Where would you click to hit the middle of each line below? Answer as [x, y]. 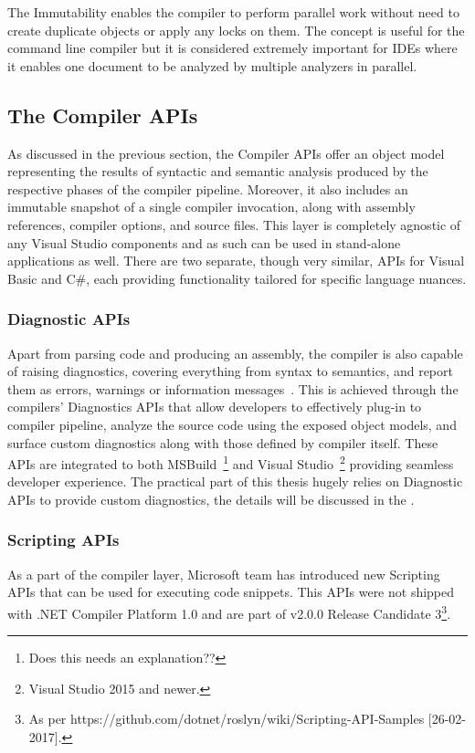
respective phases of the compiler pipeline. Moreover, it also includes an [208, 188]
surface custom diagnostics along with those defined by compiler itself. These [223, 442]
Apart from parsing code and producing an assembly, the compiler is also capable [235, 353]
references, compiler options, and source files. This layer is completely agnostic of [234, 224]
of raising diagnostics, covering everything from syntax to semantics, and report [230, 371]
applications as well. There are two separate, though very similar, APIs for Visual [236, 261]
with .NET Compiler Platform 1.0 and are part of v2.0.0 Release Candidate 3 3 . [229, 612]
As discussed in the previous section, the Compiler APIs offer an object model [226, 153]
